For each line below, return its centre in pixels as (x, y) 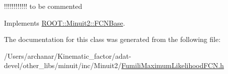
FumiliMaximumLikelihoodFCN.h (172, 65)
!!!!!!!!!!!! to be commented (43, 6)
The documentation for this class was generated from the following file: (112, 39)
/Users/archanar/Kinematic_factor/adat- (68, 55)
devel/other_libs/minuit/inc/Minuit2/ (63, 65)
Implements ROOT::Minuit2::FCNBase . (65, 22)
